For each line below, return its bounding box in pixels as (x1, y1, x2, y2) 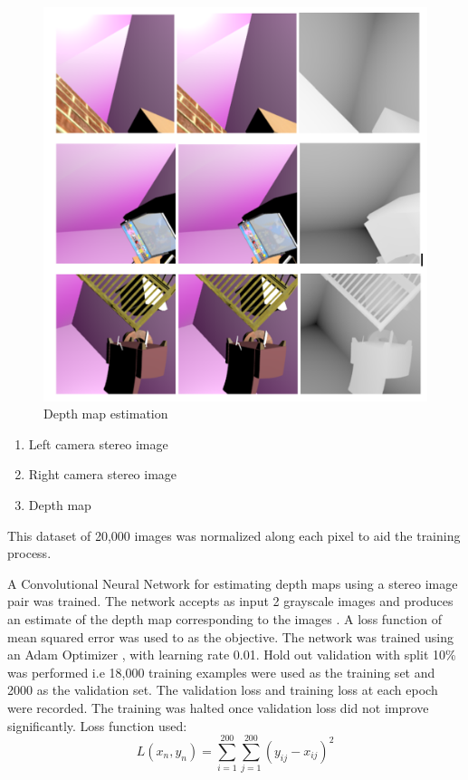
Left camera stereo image (28, 434, 168, 453)
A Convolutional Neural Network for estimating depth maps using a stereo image (7, 573, 458, 592)
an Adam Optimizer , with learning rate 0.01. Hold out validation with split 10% (7, 645, 456, 664)
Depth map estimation (43, 404, 168, 423)
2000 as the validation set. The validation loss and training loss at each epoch (7, 680, 438, 699)
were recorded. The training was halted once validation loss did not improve (7, 698, 429, 717)
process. (7, 544, 52, 563)
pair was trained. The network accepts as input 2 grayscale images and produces (7, 592, 454, 611)
